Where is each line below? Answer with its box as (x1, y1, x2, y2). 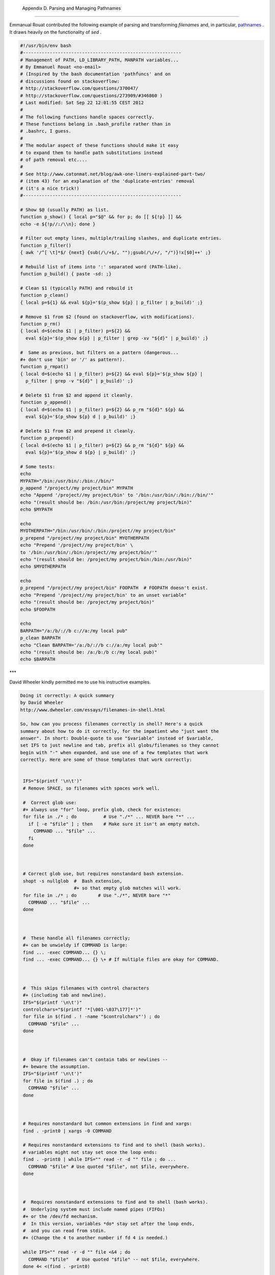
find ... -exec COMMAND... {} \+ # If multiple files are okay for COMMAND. (23, 957, 219, 962)
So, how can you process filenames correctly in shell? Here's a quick (20, 721, 203, 727)
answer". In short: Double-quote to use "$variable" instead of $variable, (20, 735, 214, 742)
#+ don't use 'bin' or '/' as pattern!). (20, 356, 125, 362)
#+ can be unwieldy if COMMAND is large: (23, 942, 128, 948)
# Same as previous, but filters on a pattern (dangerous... (20, 349, 179, 355)
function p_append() (20, 399, 71, 405)
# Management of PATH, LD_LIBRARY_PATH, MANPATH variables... (20, 57, 179, 63)
